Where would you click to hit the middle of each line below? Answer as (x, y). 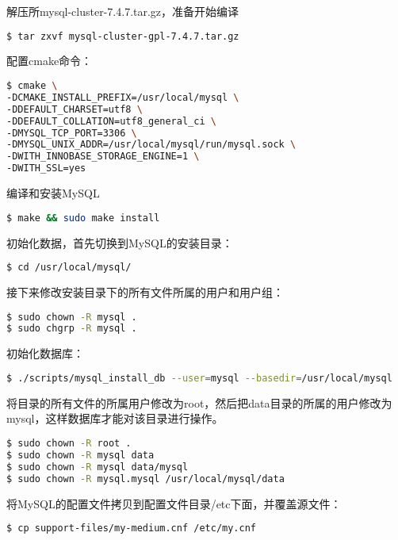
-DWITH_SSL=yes (46, 169)
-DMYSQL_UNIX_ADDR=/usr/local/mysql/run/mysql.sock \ (151, 145)
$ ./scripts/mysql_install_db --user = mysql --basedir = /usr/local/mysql (199, 378)
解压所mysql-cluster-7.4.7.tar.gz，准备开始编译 (123, 11)
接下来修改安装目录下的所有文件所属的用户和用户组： (145, 292)
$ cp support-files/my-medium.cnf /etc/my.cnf (131, 529)
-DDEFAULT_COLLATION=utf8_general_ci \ (111, 121)
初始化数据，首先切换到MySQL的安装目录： (120, 242)
